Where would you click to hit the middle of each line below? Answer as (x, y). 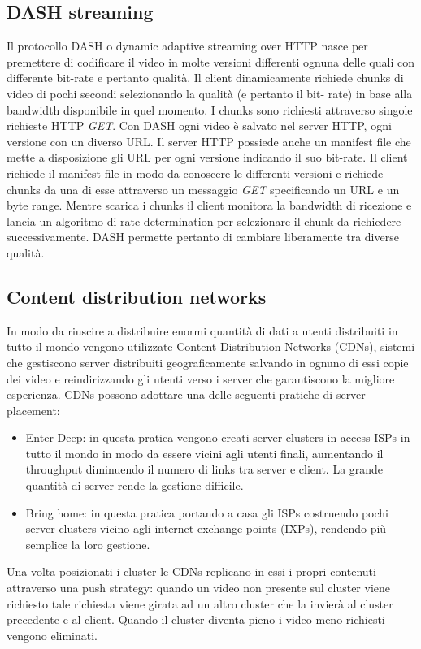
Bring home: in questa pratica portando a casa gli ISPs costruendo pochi (207, 512)
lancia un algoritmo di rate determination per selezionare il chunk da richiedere (204, 221)
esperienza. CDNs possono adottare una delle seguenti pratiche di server (186, 394)
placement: (33, 410)
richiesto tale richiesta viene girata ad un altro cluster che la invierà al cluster (200, 603)
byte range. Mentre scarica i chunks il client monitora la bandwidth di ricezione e (209, 205)
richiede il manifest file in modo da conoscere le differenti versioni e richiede (195, 173)
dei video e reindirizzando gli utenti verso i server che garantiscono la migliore (201, 378)
